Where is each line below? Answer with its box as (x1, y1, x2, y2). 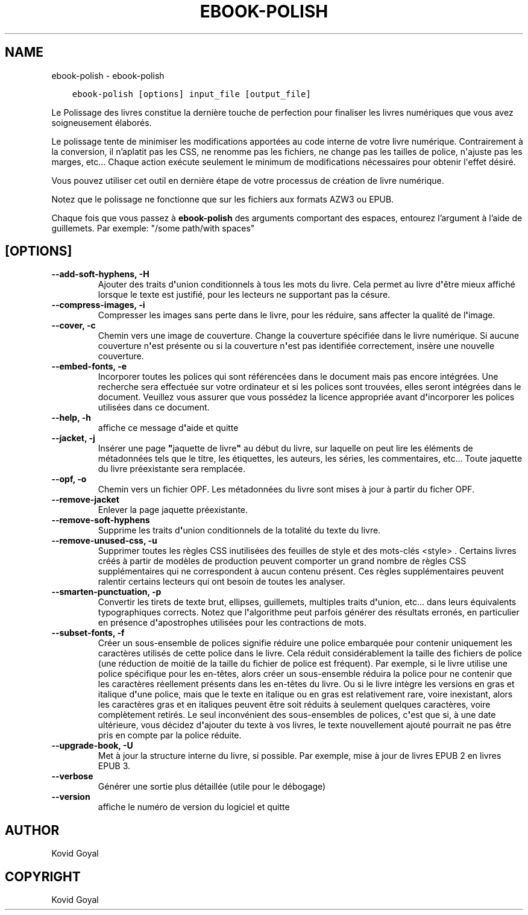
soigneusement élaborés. (51, 117, 152, 128)
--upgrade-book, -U (51, 740, 133, 751)
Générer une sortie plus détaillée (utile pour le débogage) (98, 781, 326, 792)
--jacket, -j (51, 433, 95, 444)
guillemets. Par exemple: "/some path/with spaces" (51, 222, 255, 233)
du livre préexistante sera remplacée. (98, 464, 246, 474)
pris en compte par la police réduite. (98, 730, 242, 741)
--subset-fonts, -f (51, 627, 125, 638)
